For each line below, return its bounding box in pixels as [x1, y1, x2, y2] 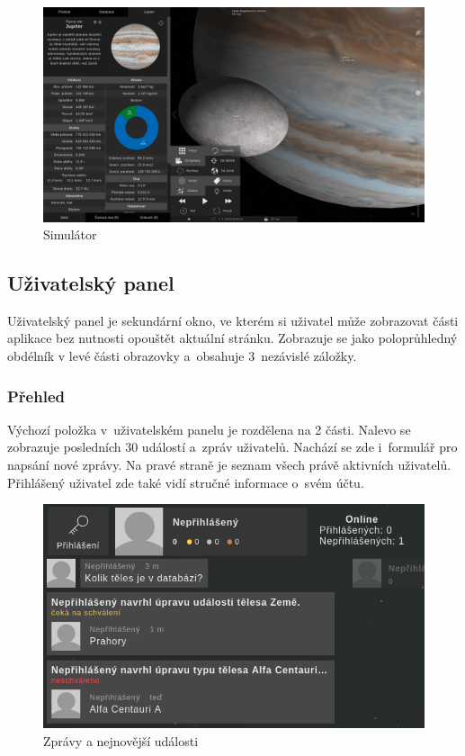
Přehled [7, 384, 65, 407]
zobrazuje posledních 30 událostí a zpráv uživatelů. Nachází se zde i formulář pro [7, 437, 458, 456]
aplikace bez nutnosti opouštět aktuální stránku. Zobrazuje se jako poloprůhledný [7, 328, 458, 347]
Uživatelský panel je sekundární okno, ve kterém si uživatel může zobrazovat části [7, 310, 459, 329]
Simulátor [43, 225, 97, 244]
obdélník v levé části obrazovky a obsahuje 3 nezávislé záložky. [7, 346, 357, 365]
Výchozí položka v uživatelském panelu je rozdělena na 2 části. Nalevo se [7, 419, 411, 438]
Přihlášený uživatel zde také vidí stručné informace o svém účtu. [7, 472, 364, 491]
